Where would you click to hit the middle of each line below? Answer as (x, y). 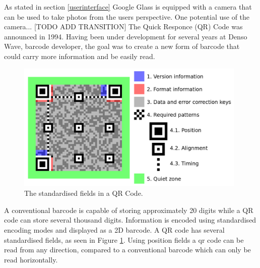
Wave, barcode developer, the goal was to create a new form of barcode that (122, 46)
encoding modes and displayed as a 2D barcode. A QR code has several (114, 229)
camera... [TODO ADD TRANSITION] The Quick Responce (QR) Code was (123, 26)
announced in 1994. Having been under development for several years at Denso (126, 36)
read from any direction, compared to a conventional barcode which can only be (127, 250)
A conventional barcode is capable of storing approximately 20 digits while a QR (129, 210)
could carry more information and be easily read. (80, 56)
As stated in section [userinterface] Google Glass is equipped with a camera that (128, 7)
